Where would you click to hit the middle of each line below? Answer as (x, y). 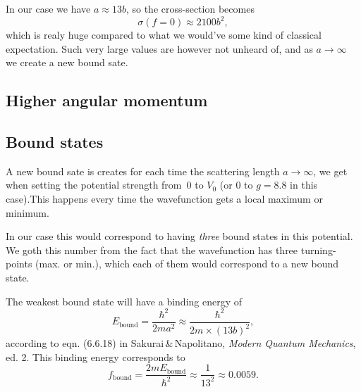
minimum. (27, 212)
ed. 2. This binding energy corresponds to (96, 356)
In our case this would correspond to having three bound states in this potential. (179, 236)
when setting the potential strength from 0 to (105, 185)
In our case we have (48, 8)
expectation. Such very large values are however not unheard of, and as (159, 48)
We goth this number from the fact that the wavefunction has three (152, 249)
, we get (330, 171)
